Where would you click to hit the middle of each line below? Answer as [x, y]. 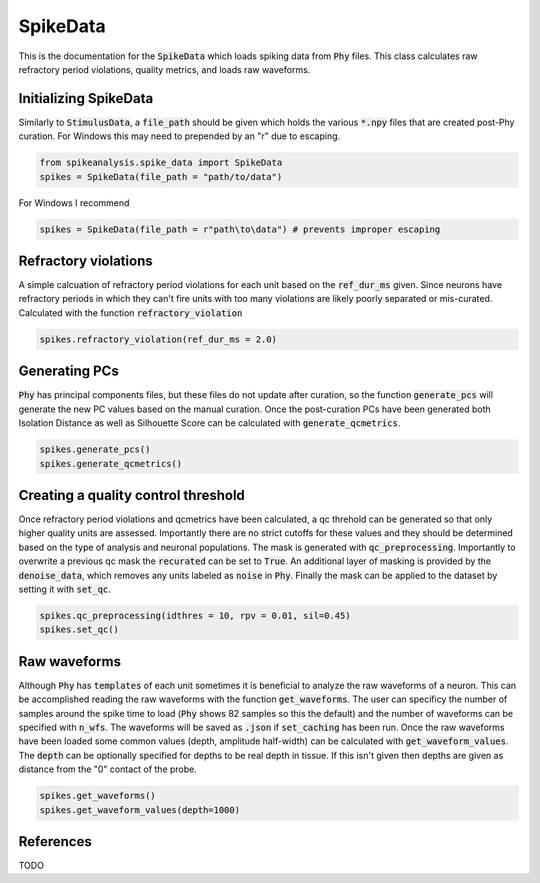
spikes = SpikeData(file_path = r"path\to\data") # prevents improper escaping [240, 229]
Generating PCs [68, 371]
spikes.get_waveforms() [98, 796]
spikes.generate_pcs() [95, 449]
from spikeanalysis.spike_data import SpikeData [161, 163]
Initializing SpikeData [86, 98]
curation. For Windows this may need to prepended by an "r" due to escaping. [179, 136]
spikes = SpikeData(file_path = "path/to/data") [161, 176]
